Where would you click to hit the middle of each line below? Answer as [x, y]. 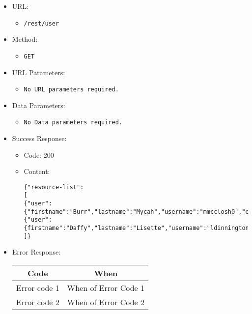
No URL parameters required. [71, 90]
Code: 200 [39, 155]
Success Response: [39, 138]
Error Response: [36, 252]
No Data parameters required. [73, 123]
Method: [25, 39]
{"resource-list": [54, 187]
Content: [37, 171]
